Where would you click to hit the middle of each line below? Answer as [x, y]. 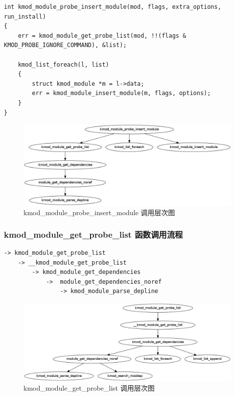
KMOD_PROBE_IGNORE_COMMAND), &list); [65, 45]
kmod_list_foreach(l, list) [63, 64]
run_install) [25, 16]
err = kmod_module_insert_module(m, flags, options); [121, 93]
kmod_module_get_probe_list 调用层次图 [89, 388]
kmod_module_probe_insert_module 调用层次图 [99, 212]
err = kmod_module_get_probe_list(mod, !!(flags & [102, 36]
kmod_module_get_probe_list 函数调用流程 [94, 234]
